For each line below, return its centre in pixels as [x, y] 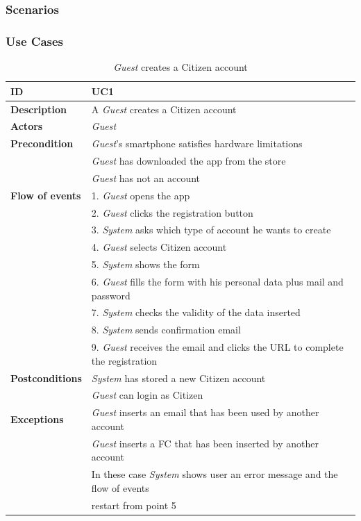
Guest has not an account [146, 177]
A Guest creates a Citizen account [164, 109]
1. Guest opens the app [141, 195]
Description [39, 109]
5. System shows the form [145, 264]
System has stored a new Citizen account [178, 378]
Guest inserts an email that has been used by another [205, 412]
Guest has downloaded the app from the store [188, 161]
